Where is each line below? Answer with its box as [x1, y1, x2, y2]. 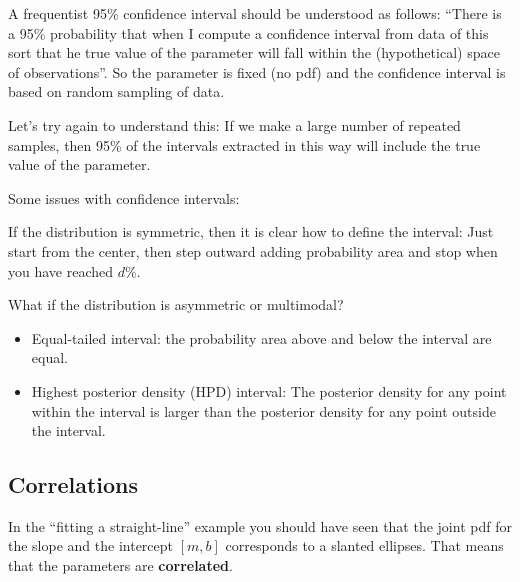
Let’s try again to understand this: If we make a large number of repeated [8, 114, 461, 135]
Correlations [8, 469, 139, 500]
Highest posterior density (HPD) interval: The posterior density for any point [31, 380, 507, 401]
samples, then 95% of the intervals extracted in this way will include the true [8, 134, 481, 155]
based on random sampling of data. [8, 81, 225, 102]
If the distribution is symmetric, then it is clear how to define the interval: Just [8, 221, 494, 242]
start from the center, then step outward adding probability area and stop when [8, 240, 498, 261]
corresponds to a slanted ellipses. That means [225, 535, 504, 556]
